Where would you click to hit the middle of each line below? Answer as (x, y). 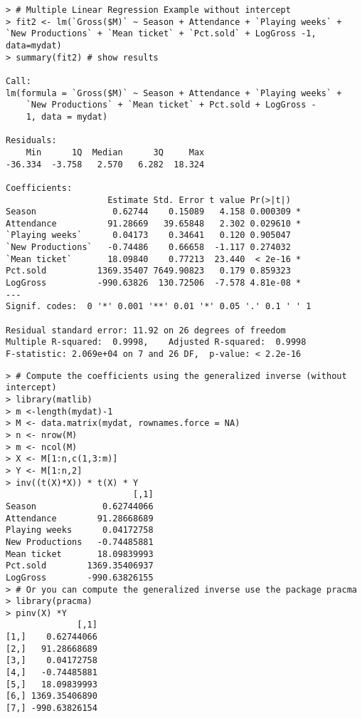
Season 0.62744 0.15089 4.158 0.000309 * (154, 212)
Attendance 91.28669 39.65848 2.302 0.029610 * (154, 223)
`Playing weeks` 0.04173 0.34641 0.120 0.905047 (148, 235)
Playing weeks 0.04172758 (80, 530)
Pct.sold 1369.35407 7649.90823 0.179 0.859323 (148, 271)
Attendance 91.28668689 (80, 518)
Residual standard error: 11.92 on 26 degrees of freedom (146, 330)
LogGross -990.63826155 (80, 577)
